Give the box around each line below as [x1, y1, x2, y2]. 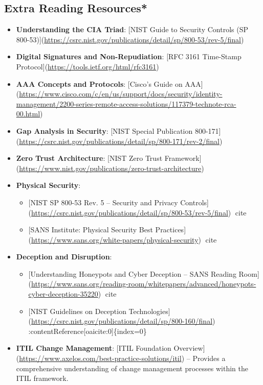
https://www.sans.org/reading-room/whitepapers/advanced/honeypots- [31, 278, 256, 289]
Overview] [173, 343, 205, 353]
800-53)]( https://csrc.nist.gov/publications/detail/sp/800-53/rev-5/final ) [16, 34, 244, 44]
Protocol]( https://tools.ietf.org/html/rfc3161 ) [16, 61, 159, 71]
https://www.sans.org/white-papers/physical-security [31, 234, 199, 245]
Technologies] [128, 305, 170, 316]
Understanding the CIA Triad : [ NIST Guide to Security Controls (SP [16, 24, 248, 35]
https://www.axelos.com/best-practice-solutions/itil [19, 353, 182, 364]
